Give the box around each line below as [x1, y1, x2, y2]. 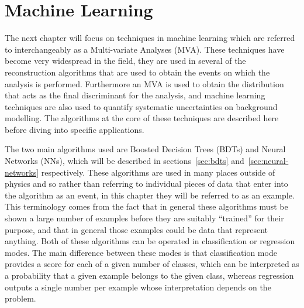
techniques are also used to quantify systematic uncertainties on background [5, 100, 278, 112]
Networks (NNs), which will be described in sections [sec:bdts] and [5, 155, 244, 167]
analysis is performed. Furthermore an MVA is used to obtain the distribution [5, 77, 284, 90]
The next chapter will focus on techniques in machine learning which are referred [5, 32, 295, 44]
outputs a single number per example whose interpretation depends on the [5, 280, 271, 293]
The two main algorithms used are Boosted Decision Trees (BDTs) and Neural [5, 143, 286, 155]
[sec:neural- [248, 155, 289, 167]
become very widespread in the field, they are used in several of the [5, 54, 246, 67]
